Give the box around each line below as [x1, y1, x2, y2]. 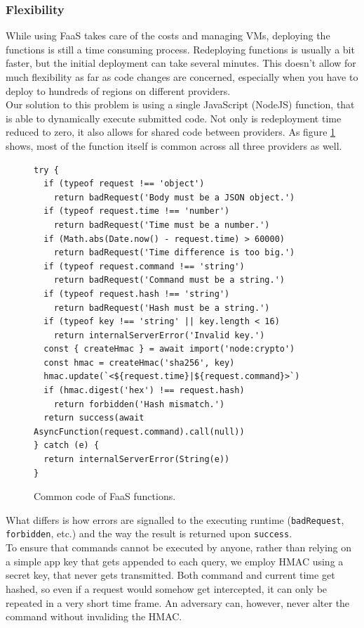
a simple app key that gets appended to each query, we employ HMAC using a [6, 553, 344, 568]
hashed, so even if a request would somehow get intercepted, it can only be [6, 581, 328, 596]
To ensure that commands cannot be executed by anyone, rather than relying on [6, 540, 352, 555]
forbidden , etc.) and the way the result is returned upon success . [6, 526, 292, 541]
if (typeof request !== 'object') [43, 179, 205, 189]
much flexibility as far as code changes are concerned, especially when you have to [6, 70, 358, 84]
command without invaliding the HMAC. [6, 609, 182, 624]
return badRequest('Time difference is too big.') [53, 248, 295, 258]
